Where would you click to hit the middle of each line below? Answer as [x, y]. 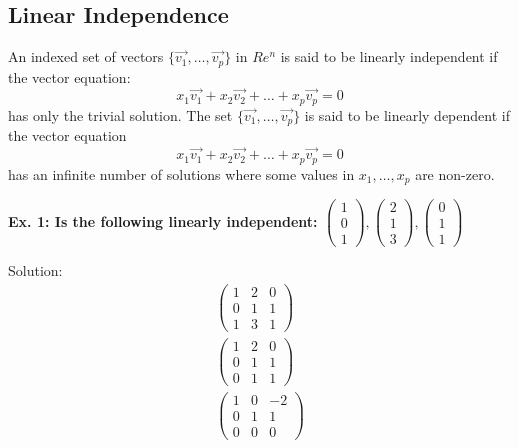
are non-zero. [455, 173]
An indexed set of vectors [86, 56]
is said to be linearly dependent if [407, 114]
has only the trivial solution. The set [120, 114]
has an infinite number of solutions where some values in [181, 173]
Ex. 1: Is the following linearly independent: [163, 220]
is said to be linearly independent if [389, 56]
